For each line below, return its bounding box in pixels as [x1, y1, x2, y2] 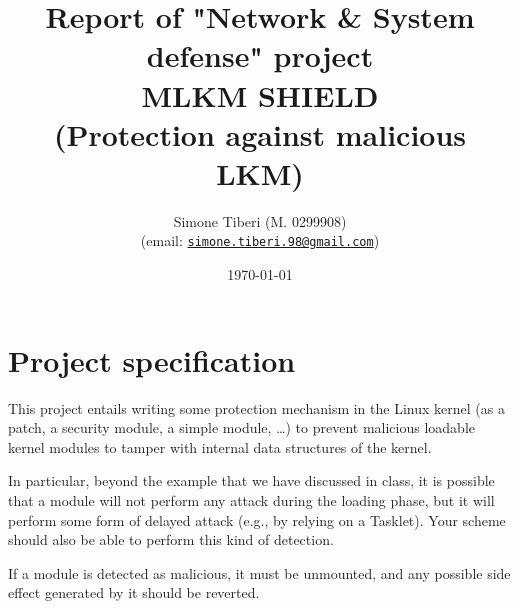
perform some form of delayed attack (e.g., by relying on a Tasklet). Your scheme [8, 509, 506, 530]
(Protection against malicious [53, 113, 467, 154]
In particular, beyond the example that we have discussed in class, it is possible [8, 470, 495, 491]
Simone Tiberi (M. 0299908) [173, 210, 347, 231]
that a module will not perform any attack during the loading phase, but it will [8, 490, 495, 511]
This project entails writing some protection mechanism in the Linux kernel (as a [8, 397, 505, 418]
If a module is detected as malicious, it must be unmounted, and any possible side [8, 562, 511, 583]
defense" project [146, 35, 374, 76]
